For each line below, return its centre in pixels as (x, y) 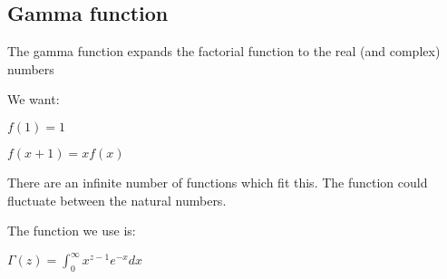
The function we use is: (72, 231)
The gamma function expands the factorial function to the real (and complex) (224, 51)
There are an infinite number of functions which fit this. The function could (218, 182)
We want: (34, 99)
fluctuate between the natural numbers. (117, 200)
